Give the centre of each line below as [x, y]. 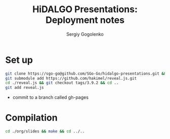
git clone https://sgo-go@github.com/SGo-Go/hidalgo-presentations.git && [86, 74]
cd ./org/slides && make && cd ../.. [45, 131]
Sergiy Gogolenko [85, 34]
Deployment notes [85, 20]
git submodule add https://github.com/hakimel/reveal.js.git [71, 78]
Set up [19, 60]
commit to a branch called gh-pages [50, 97]
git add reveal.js [25, 88]
